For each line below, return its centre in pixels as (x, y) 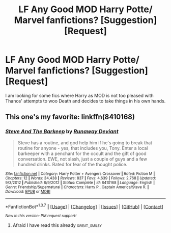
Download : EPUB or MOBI (28, 191)
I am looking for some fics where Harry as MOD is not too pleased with (79, 95)
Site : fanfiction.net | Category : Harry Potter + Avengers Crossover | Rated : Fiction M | (80, 174)
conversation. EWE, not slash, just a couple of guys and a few (82, 159)
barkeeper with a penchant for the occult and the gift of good (82, 153)
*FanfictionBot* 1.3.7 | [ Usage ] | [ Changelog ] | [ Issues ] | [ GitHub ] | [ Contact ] (84, 206)
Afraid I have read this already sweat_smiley (57, 225)
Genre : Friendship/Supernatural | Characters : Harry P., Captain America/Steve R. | (77, 187)
